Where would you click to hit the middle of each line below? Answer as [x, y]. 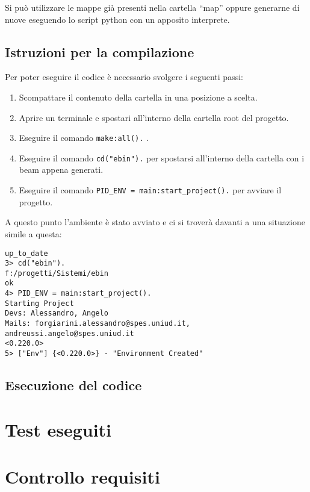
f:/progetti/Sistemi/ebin [57, 273]
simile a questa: [33, 233]
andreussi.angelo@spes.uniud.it [70, 333]
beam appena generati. [61, 170]
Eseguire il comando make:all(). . [84, 138]
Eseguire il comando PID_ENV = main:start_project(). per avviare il [150, 190]
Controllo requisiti [82, 477]
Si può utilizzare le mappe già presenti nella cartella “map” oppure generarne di [152, 7]
